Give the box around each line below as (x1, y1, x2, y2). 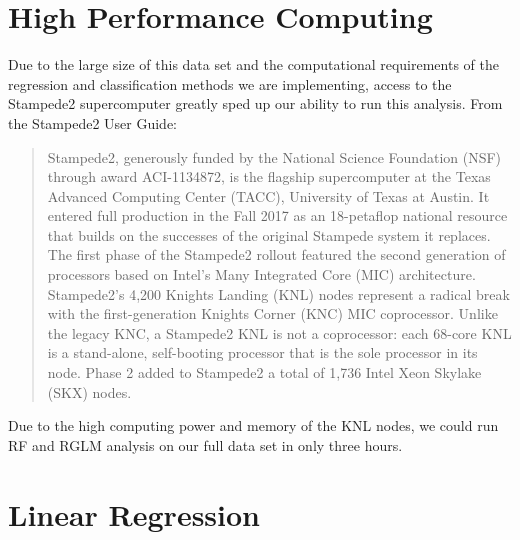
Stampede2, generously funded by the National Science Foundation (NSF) (47, 146, 502, 167)
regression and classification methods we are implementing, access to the (8, 73, 452, 94)
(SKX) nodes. (47, 381, 132, 402)
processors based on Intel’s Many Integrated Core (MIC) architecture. (47, 264, 476, 285)
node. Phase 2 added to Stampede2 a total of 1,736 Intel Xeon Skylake (47, 362, 482, 383)
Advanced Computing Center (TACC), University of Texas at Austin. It (47, 185, 490, 206)
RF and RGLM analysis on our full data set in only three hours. (8, 434, 403, 455)
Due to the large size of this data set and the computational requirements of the (8, 54, 499, 75)
